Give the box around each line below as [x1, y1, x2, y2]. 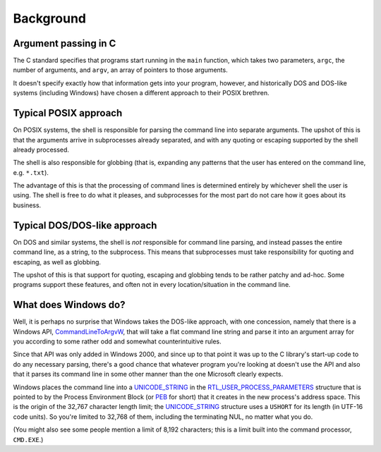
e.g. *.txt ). [13, 168, 49, 176]
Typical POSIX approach [13, 107, 123, 119]
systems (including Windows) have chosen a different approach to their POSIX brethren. [13, 89, 270, 97]
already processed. [13, 145, 70, 154]
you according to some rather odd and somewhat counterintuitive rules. [13, 337, 222, 346]
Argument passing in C [13, 37, 116, 49]
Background [13, 11, 86, 26]
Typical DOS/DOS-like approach [13, 219, 157, 231]
